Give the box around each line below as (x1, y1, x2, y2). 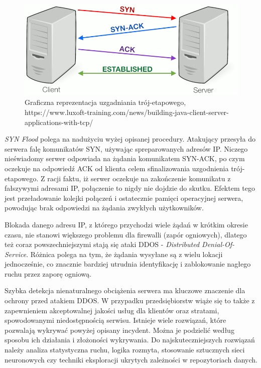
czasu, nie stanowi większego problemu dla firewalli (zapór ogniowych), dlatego (5, 229, 247, 239)
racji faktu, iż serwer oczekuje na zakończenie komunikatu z (47, 173, 231, 183)
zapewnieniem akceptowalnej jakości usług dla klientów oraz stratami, (5, 305, 219, 315)
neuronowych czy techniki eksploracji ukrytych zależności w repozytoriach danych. (5, 354, 257, 364)
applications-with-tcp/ (25, 116, 93, 127)
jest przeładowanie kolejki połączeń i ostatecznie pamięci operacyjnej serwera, (5, 192, 243, 203)
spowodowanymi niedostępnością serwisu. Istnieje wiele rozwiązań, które (5, 315, 226, 325)
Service (5, 249, 27, 259)
